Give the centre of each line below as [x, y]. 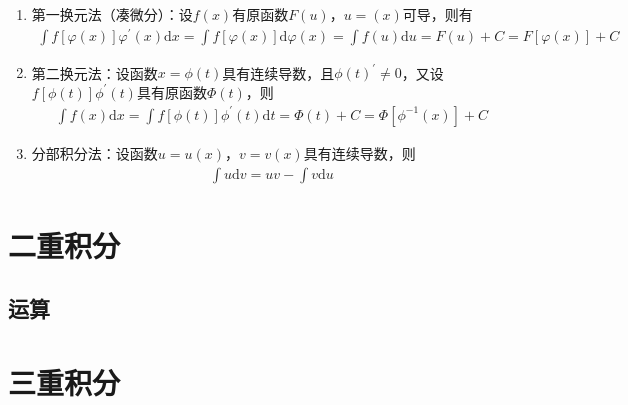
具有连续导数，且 [278, 72]
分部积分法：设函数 [94, 152]
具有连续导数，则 [359, 152]
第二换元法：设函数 [94, 72]
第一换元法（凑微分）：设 [112, 14]
